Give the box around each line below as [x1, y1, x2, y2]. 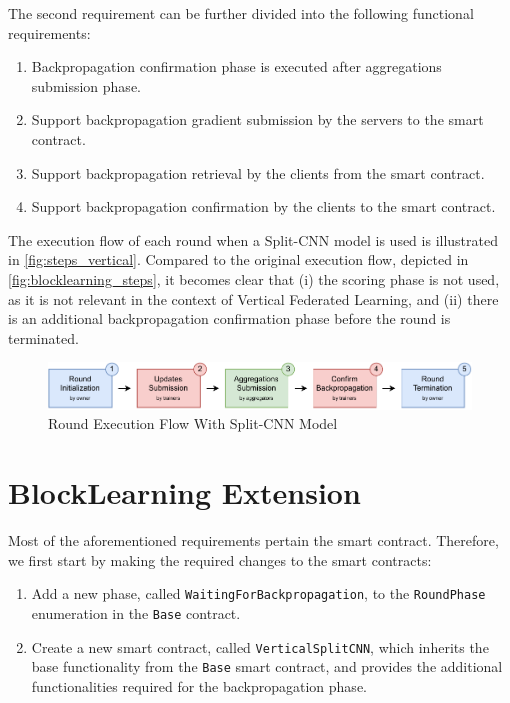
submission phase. [31, 75, 141, 96]
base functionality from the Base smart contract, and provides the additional [31, 656, 503, 677]
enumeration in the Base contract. [31, 602, 241, 623]
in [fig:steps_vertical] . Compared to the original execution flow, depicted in [8, 249, 469, 270]
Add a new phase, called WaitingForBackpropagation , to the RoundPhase [31, 583, 486, 604]
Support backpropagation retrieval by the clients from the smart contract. [31, 162, 485, 183]
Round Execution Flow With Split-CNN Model [48, 413, 338, 434]
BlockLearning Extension [8, 472, 361, 513]
